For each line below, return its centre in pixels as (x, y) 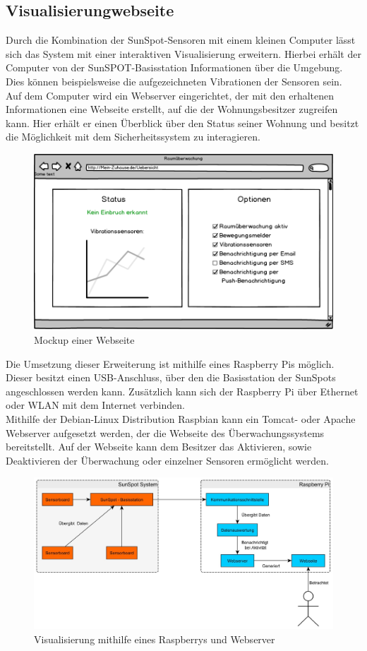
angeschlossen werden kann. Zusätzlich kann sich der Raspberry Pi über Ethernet (182, 391)
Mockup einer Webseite (84, 339)
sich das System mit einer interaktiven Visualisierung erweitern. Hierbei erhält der (183, 53)
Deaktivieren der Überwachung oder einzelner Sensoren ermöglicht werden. (167, 460)
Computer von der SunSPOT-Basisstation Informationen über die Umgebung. (174, 67)
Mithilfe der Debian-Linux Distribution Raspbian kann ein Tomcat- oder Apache (181, 418)
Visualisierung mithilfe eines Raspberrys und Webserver (155, 639)
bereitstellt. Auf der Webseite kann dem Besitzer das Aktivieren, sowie (159, 447)
